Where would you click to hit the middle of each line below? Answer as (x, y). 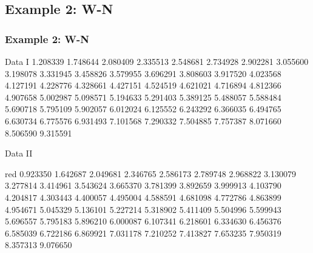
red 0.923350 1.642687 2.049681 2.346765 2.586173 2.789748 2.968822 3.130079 (150, 173)
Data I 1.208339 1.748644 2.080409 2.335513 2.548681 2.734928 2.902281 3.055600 (157, 61)
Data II (19, 153)
